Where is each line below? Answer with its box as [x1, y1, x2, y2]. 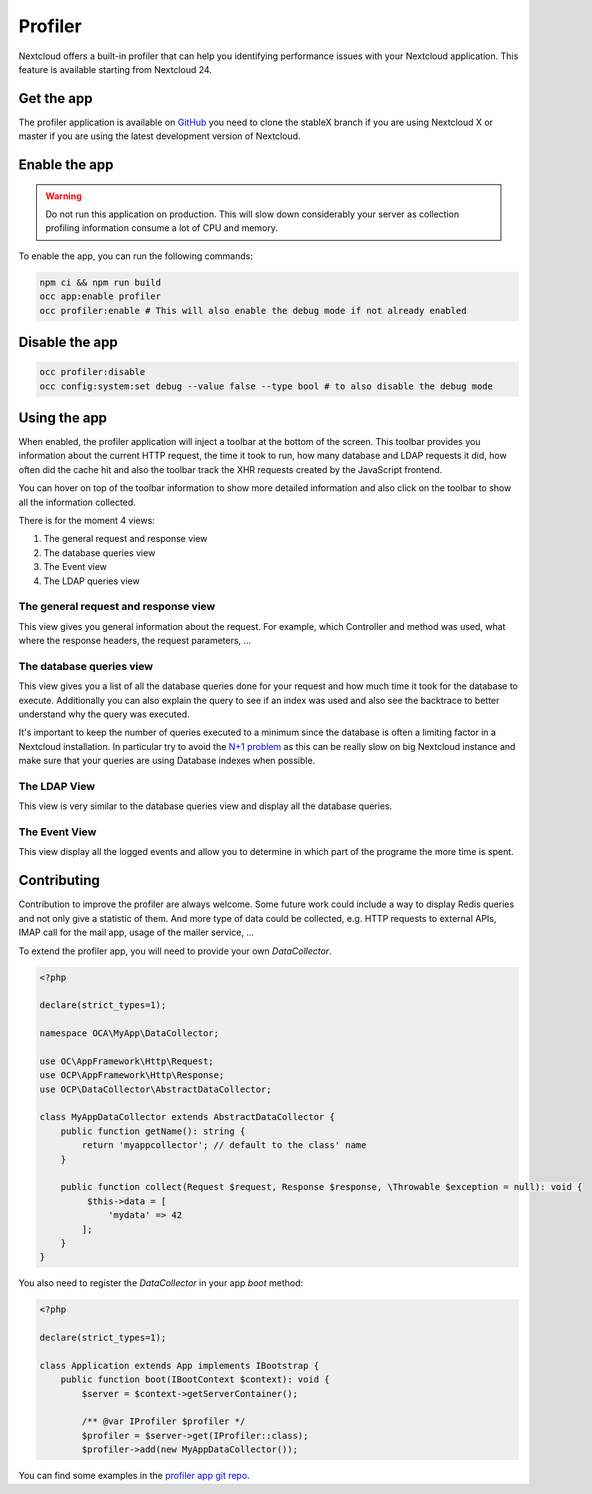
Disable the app [18, 333, 119, 350]
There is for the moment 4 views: [18, 515, 155, 527]
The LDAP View [18, 779, 95, 793]
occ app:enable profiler [39, 291, 162, 302]
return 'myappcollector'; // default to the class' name [81, 1140, 367, 1151]
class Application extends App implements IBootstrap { [39, 1360, 320, 1371]
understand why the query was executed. [18, 708, 190, 720]
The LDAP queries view [43, 575, 140, 587]
